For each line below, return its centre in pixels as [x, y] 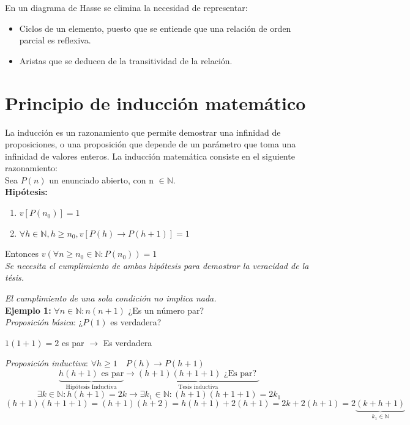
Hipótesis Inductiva [91, 387]
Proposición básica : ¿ [44, 322]
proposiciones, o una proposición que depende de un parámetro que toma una [151, 144]
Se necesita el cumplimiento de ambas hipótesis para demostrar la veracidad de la [157, 265]
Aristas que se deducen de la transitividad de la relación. [126, 60]
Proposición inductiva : [47, 363]
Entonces [22, 253]
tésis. [15, 277]
